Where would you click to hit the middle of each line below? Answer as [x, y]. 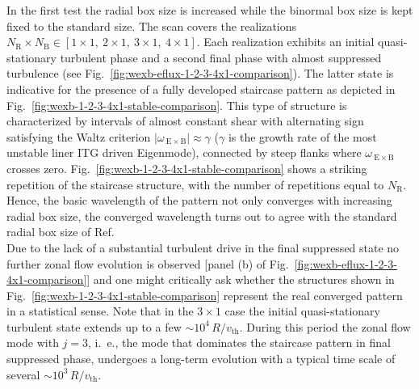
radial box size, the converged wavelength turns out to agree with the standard [202, 216]
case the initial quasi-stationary [302, 311]
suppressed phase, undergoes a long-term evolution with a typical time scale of [201, 359]
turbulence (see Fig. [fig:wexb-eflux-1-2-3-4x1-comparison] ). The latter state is [200, 73]
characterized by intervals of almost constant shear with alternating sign [185, 121]
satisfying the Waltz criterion [79, 136]
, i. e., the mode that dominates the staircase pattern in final [239, 342]
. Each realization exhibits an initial [285, 42]
